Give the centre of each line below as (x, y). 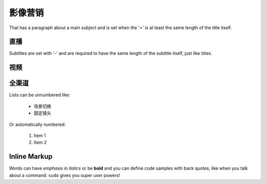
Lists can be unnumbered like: (40, 95)
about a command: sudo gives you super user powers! (65, 175)
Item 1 (40, 135)
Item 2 (40, 143)
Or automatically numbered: (37, 124)
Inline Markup (31, 157)
